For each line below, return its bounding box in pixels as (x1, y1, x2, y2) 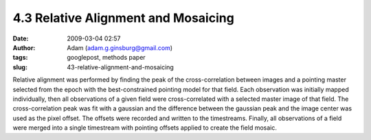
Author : (12, 43, 36, 51)
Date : (12, 34, 29, 43)
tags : (12, 54, 28, 62)
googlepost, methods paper (67, 54, 146, 62)
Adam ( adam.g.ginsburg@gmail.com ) (67, 43, 173, 51)
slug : (12, 62, 27, 71)
